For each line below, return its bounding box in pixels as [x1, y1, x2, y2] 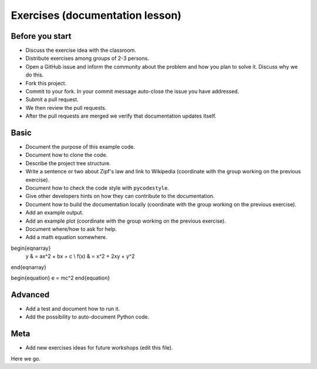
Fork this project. [25, 79, 67, 86]
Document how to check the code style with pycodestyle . [25, 184, 170, 192]
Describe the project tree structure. [25, 159, 111, 167]
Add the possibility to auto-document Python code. [25, 313, 150, 320]
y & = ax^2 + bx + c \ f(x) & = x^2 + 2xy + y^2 [25, 253, 135, 260]
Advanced [11, 290, 50, 300]
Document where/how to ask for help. [25, 226, 117, 232]
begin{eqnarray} [11, 244, 51, 251]
